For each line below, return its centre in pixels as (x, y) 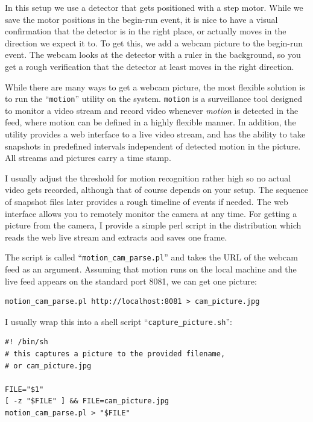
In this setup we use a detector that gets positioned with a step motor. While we (154, 7)
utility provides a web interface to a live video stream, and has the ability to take (155, 134)
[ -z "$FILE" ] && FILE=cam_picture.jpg (87, 401)
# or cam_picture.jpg (48, 366)
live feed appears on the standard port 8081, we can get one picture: (131, 281)
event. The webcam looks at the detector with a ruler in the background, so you (153, 55)
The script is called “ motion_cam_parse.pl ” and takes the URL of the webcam (151, 257)
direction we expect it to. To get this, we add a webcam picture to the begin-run (154, 43)
